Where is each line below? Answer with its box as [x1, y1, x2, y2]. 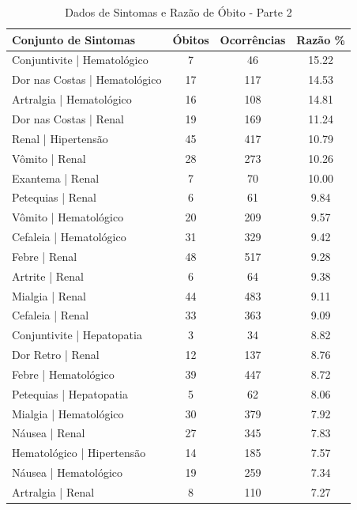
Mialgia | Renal [12, 287, 86, 304]
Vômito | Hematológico [12, 209, 124, 225]
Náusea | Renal [12, 425, 85, 441]
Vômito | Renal [12, 149, 86, 166]
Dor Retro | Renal [12, 346, 100, 363]
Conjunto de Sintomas [12, 31, 136, 47]
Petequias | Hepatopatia [12, 385, 128, 402]
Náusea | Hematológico [12, 464, 123, 481]
